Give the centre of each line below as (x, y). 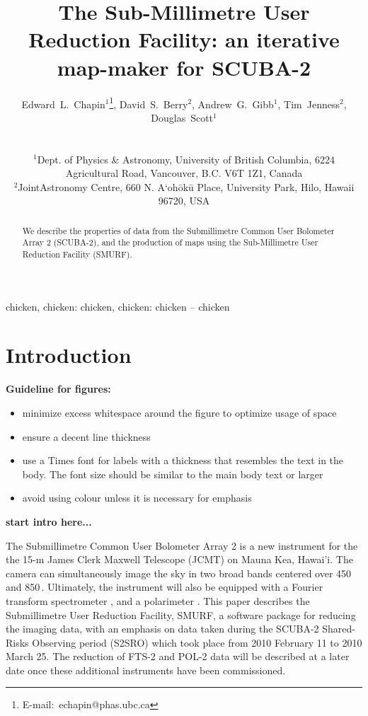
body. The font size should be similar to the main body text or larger (173, 474)
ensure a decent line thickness (86, 436)
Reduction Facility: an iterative (184, 39)
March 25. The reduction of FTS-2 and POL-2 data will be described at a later (178, 656)
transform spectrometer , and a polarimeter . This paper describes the (158, 600)
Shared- (339, 629)
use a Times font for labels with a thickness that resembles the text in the (183, 460)
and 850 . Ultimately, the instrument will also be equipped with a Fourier (165, 587)
